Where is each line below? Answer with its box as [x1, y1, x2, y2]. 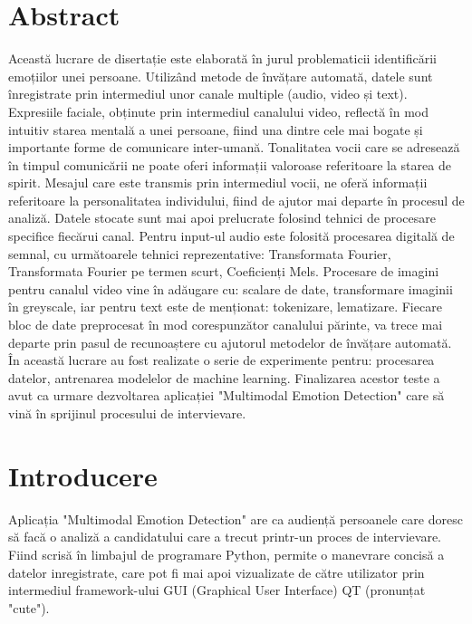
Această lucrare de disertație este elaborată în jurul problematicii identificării [8, 49, 438, 68]
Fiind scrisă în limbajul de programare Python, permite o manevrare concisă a [8, 544, 445, 563]
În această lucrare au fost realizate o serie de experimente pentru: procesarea [8, 350, 435, 370]
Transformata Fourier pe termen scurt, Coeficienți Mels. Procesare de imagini [8, 262, 439, 281]
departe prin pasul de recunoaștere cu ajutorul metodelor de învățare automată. [8, 332, 452, 351]
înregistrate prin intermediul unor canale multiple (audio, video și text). [8, 84, 408, 103]
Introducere [8, 456, 158, 494]
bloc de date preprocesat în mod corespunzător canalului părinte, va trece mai [8, 315, 443, 334]
